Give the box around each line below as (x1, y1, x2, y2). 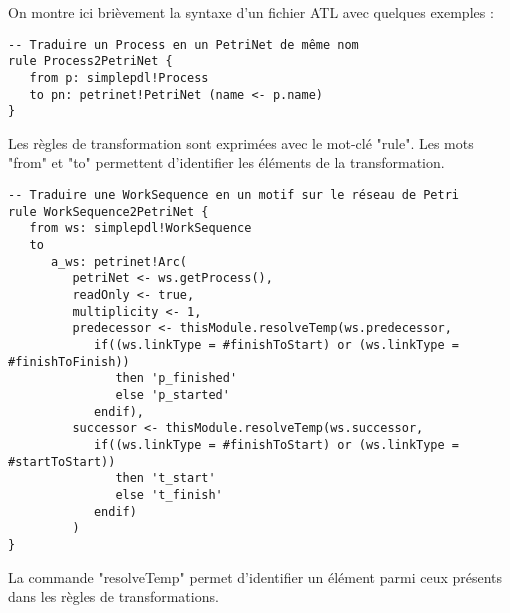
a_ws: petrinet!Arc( (50, 254, 187, 269)
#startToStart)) (8, 454, 116, 469)
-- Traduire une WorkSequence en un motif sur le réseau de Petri (8, 188, 460, 203)
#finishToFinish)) (8, 354, 130, 369)
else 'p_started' (115, 387, 230, 402)
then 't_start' (115, 471, 216, 486)
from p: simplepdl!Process (29, 70, 209, 85)
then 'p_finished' (115, 371, 238, 386)
